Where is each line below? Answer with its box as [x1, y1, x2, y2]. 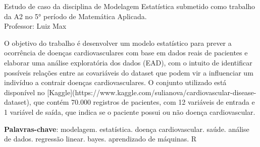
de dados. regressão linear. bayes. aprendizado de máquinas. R [4, 133, 197, 144]
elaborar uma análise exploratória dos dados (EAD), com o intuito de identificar [4, 57, 252, 67]
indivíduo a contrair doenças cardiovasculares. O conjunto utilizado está [4, 77, 227, 88]
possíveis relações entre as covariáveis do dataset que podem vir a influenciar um [4, 67, 253, 78]
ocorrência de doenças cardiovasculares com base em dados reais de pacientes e [4, 47, 248, 58]
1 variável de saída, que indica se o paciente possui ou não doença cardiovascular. [4, 106, 255, 117]
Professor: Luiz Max [4, 21, 67, 31]
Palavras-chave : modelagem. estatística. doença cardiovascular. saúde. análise [4, 123, 249, 134]
